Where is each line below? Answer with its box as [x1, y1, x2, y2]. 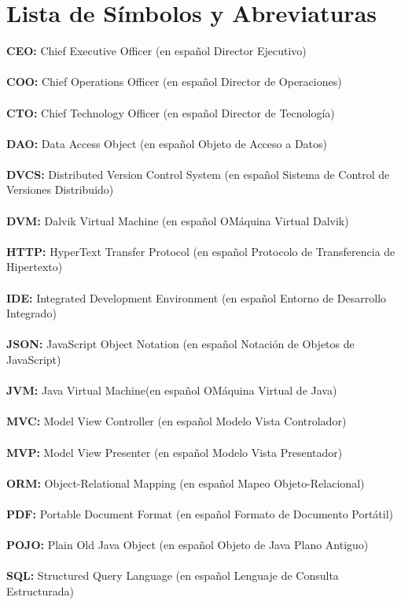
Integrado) [6, 305, 57, 321]
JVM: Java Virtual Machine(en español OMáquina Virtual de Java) [6, 382, 337, 399]
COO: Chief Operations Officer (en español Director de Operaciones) [6, 73, 342, 90]
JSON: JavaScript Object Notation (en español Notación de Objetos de [6, 336, 355, 352]
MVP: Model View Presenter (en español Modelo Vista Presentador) [6, 444, 343, 460]
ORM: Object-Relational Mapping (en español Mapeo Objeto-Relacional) [6, 474, 365, 491]
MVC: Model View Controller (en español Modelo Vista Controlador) [6, 413, 347, 429]
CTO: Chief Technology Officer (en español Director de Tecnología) [6, 104, 335, 121]
